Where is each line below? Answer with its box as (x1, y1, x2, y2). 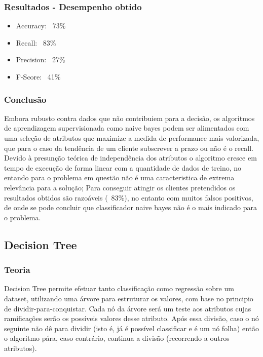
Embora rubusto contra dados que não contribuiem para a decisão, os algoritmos (4, 112, 255, 123)
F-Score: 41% (16, 71, 61, 82)
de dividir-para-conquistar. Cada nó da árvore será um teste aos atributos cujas (4, 303, 251, 313)
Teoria (4, 263, 30, 276)
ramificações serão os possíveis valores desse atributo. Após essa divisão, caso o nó (4, 313, 259, 324)
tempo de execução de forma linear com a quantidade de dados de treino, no (4, 162, 242, 173)
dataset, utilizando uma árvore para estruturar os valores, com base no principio (4, 293, 253, 303)
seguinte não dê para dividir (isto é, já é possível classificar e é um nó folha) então (4, 323, 259, 333)
